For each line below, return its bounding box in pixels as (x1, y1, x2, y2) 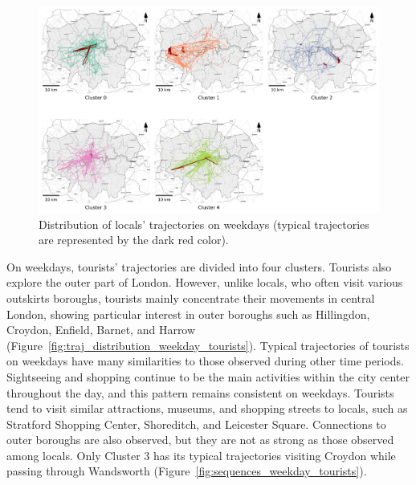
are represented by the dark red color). (39, 231, 229, 248)
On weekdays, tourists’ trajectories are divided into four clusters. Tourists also (6, 258, 392, 275)
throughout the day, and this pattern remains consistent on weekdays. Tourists (6, 384, 394, 401)
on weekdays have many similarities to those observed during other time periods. (6, 353, 404, 369)
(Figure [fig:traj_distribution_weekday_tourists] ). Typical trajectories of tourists (6, 336, 410, 353)
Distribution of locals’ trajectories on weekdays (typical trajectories (39, 215, 369, 232)
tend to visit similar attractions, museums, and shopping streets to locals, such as (6, 400, 408, 417)
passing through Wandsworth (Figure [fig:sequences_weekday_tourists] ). (6, 463, 367, 479)
